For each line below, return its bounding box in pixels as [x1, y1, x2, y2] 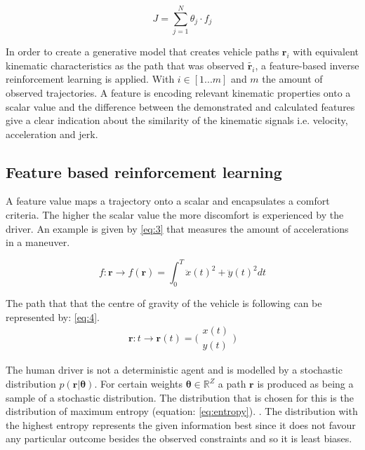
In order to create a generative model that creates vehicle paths [6, 44, 279, 59]
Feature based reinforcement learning [6, 161, 282, 182]
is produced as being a [257, 376, 354, 390]
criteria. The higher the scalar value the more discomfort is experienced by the [6, 207, 344, 222]
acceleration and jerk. [6, 126, 98, 141]
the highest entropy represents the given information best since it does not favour [6, 417, 356, 432]
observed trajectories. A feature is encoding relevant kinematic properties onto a [6, 85, 351, 100]
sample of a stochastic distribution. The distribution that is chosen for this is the [6, 390, 354, 404]
